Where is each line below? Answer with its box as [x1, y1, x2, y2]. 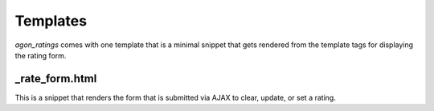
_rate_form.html [14, 72, 97, 85]
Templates [14, 12, 88, 30]
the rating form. [14, 50, 67, 60]
